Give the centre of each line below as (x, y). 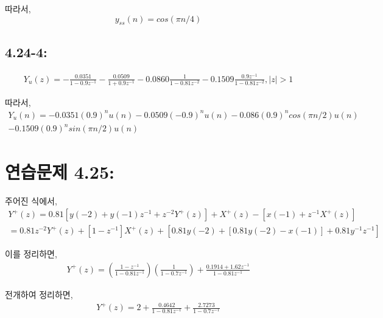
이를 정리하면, (31, 254)
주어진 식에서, (31, 200)
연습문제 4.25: (60, 171)
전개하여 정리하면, (39, 294)
